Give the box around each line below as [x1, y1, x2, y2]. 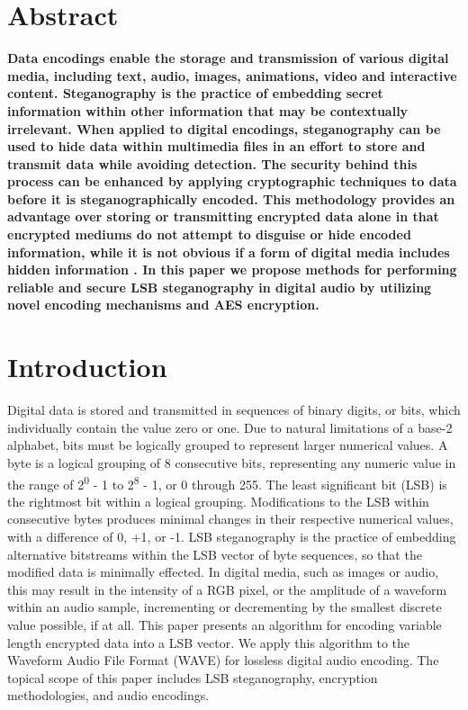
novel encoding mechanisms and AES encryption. [7, 295, 319, 314]
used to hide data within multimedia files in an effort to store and [7, 137, 426, 156]
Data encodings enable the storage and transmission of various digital [7, 49, 449, 67]
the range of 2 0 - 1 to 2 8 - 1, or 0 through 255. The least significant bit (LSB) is [7, 472, 447, 493]
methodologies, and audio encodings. [7, 686, 210, 705]
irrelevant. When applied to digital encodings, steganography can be [7, 119, 441, 138]
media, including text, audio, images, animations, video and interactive [7, 66, 457, 85]
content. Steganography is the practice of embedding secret [7, 84, 383, 103]
